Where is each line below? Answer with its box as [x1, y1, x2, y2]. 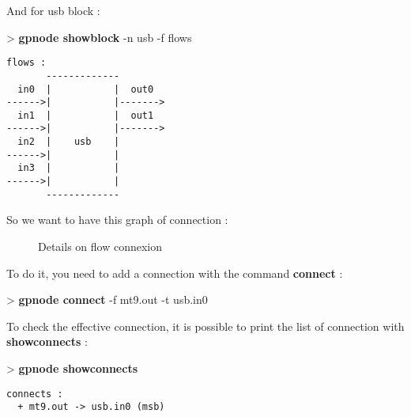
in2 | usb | [17, 136, 120, 148]
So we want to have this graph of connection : [6, 211, 228, 228]
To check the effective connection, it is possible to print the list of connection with [6, 317, 405, 334]
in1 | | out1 [17, 109, 154, 121]
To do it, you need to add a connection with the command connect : [6, 264, 343, 281]
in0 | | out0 [17, 83, 154, 95]
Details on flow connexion [38, 238, 162, 254]
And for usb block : [6, 2, 100, 18]
